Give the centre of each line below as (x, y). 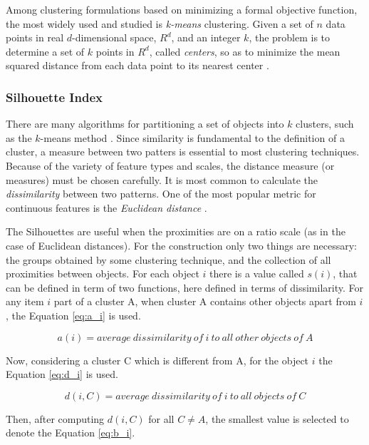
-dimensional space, (114, 37)
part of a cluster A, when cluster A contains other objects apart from (205, 301)
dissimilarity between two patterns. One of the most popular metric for (161, 194)
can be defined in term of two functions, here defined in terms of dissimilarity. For (184, 287)
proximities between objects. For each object (103, 273)
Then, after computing (55, 418)
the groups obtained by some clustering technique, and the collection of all (168, 259)
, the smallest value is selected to (277, 418)
